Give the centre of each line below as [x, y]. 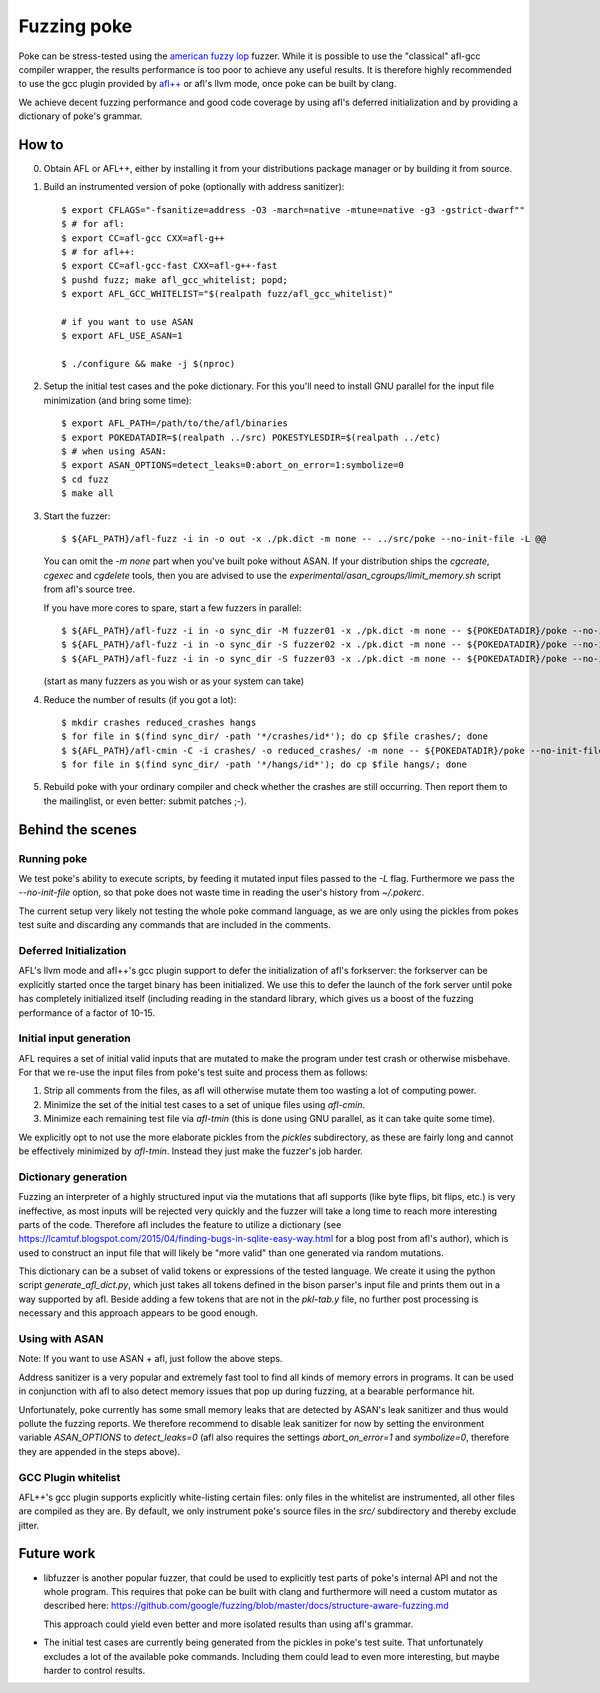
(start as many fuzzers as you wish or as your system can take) [174, 681]
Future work [57, 1553]
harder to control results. [94, 1670]
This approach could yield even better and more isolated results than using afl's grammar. [228, 1624]
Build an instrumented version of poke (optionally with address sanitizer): [194, 187]
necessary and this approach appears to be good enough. [138, 1313]
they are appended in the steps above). [99, 1451]
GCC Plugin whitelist [69, 1477]
